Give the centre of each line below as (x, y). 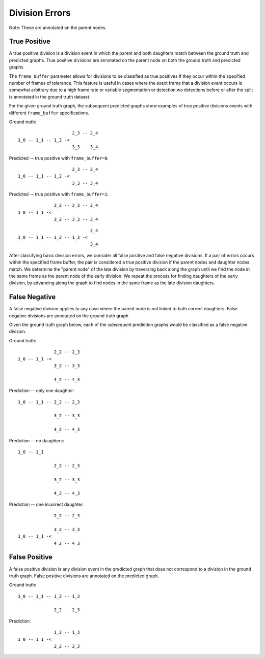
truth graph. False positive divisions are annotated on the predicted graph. (84, 576)
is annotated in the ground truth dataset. (50, 97)
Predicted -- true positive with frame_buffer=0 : (59, 158)
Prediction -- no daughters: (37, 440)
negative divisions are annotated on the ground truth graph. (69, 316)
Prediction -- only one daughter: (42, 391)
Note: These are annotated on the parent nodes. (58, 28)
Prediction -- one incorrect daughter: (47, 504)
